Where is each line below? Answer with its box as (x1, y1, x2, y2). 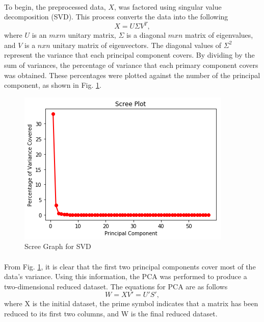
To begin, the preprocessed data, (4, 1, 106, 12)
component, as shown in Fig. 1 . (4, 80, 101, 90)
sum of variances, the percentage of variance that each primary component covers (4, 60, 258, 70)
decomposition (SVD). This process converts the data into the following (4, 11, 228, 22)
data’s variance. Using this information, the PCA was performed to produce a (4, 271, 247, 282)
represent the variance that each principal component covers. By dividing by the (4, 49, 255, 60)
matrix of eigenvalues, (185, 30, 253, 40)
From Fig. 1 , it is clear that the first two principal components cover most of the (4, 261, 256, 271)
